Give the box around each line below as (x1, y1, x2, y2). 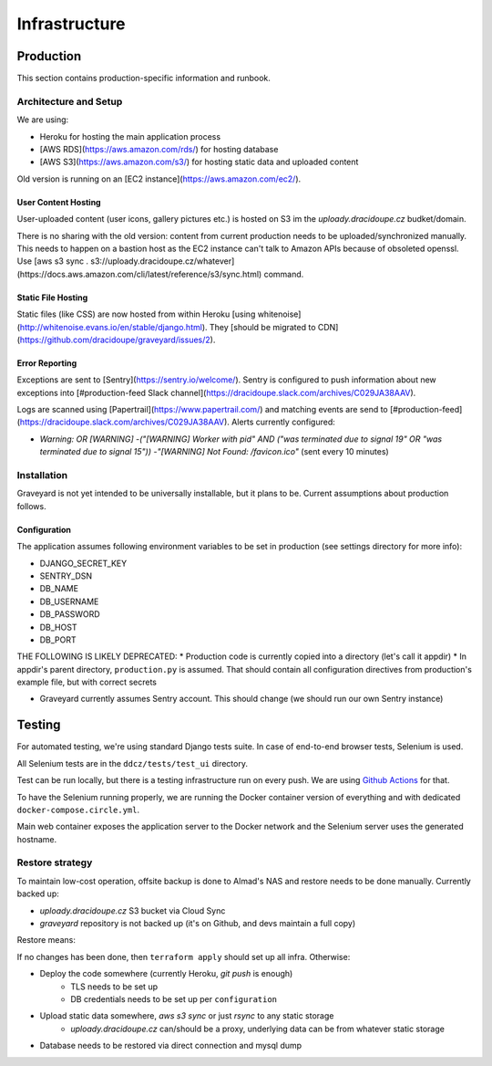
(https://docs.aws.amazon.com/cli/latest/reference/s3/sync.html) (16, 268, 262, 279)
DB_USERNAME (39, 596, 99, 607)
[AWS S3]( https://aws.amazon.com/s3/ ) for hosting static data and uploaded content (39, 156, 359, 168)
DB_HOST (39, 622, 77, 632)
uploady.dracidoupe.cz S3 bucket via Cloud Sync (39, 904, 226, 916)
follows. (16, 500, 46, 511)
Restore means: (16, 935, 77, 946)
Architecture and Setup (16, 95, 123, 108)
